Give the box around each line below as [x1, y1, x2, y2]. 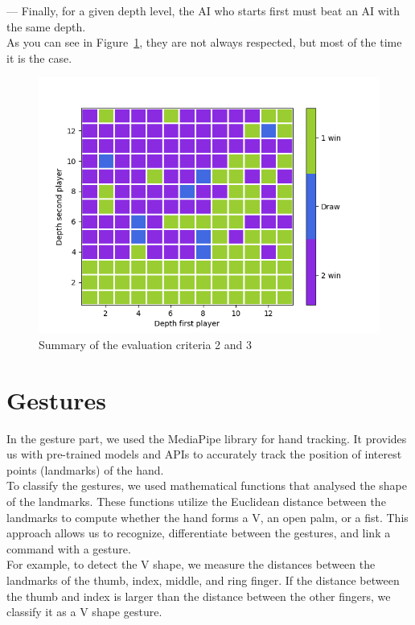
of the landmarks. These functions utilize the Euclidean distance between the [6, 493, 386, 510]
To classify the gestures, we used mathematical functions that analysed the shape [6, 477, 408, 494]
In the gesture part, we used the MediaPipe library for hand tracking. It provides [6, 430, 407, 446]
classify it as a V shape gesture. [6, 603, 162, 620]
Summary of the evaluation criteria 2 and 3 [39, 335, 252, 352]
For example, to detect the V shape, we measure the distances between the [6, 556, 376, 573]
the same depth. [6, 18, 86, 35]
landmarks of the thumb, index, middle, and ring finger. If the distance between [6, 572, 400, 589]
